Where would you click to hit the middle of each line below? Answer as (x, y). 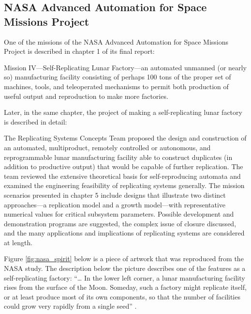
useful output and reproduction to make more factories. (86, 96)
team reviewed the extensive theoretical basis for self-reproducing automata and (122, 176)
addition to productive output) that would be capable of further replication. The (124, 166)
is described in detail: (36, 121)
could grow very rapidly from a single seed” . (70, 306)
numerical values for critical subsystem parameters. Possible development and (119, 214)
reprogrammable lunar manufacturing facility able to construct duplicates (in (118, 157)
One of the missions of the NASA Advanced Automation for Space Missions (116, 41)
